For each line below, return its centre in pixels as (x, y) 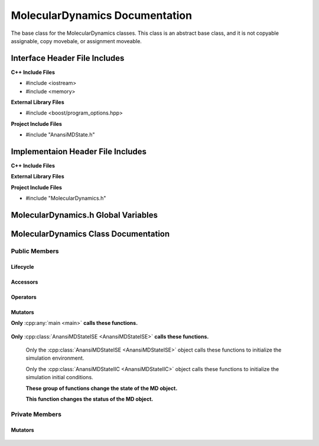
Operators (24, 297)
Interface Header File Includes (68, 58)
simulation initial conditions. (60, 377)
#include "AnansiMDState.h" (60, 135)
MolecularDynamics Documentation (101, 15)
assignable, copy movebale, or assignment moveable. (76, 41)
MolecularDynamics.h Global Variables (84, 215)
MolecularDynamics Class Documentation (90, 234)
